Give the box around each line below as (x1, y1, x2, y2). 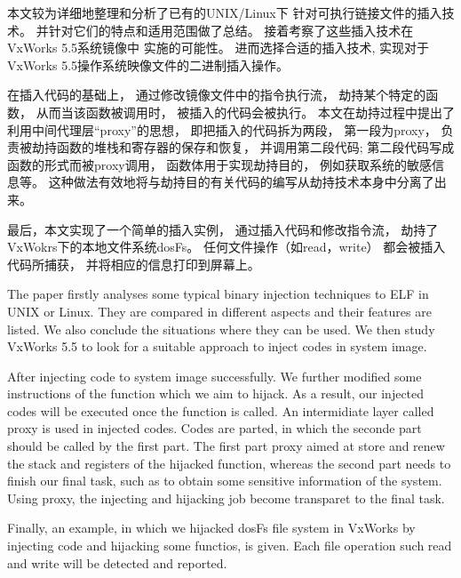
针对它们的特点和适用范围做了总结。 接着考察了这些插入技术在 (48, 20, 414, 39)
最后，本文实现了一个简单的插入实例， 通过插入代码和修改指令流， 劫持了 (7, 220, 439, 238)
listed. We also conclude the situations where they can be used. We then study (7, 319, 435, 338)
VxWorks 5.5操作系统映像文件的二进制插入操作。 (7, 55, 290, 74)
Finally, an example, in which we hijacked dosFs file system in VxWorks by (7, 518, 416, 537)
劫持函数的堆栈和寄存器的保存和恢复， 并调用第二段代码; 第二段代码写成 (31, 138, 455, 157)
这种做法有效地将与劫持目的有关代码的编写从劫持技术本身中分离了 (48, 173, 434, 191)
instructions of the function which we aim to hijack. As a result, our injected (7, 384, 425, 403)
